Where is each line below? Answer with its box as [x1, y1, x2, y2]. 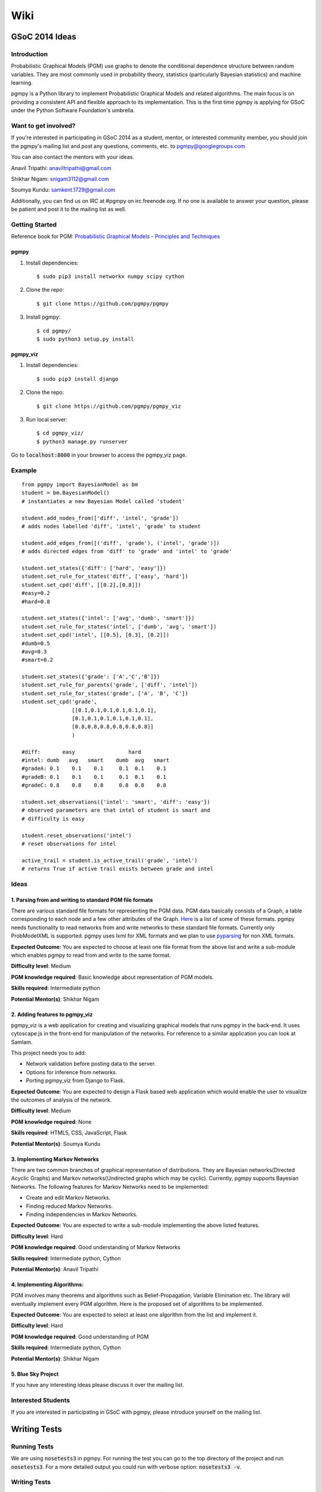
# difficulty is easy [21, 815, 85, 822]
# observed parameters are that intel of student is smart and [21, 807, 210, 814]
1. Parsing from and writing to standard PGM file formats [11, 896, 153, 904]
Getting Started [11, 220, 57, 229]
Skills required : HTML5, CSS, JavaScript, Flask [11, 1129, 128, 1136]
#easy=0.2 [21, 590, 50, 597]
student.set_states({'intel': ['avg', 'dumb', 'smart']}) [21, 615, 195, 622]
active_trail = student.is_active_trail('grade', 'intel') [21, 857, 198, 864]
